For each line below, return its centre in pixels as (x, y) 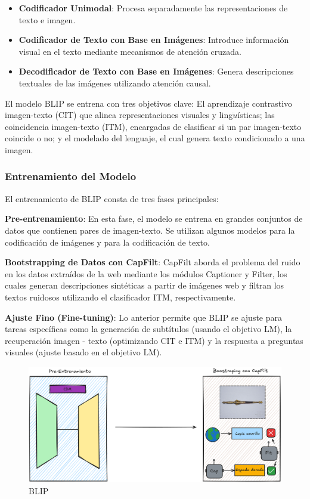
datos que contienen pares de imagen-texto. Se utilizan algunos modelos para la (150, 230)
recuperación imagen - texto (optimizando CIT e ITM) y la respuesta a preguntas (154, 340)
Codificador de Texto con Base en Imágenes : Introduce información (154, 40)
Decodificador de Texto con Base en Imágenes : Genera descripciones (156, 71)
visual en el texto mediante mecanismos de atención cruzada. (130, 51)
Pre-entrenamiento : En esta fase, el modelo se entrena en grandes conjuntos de (154, 218)
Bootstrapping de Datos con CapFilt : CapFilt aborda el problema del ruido (153, 262)
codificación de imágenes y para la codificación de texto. (107, 242)
